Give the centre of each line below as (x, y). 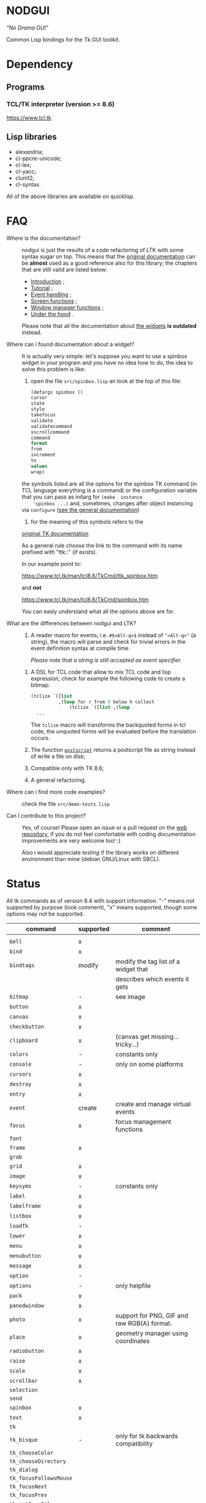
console (21, 1064)
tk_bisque (24, 1440)
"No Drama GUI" (28, 28)
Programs (25, 87)
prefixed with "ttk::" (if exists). (59, 552)
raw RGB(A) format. (144, 1323)
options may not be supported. (45, 914)
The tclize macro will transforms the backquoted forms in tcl (108, 725)
